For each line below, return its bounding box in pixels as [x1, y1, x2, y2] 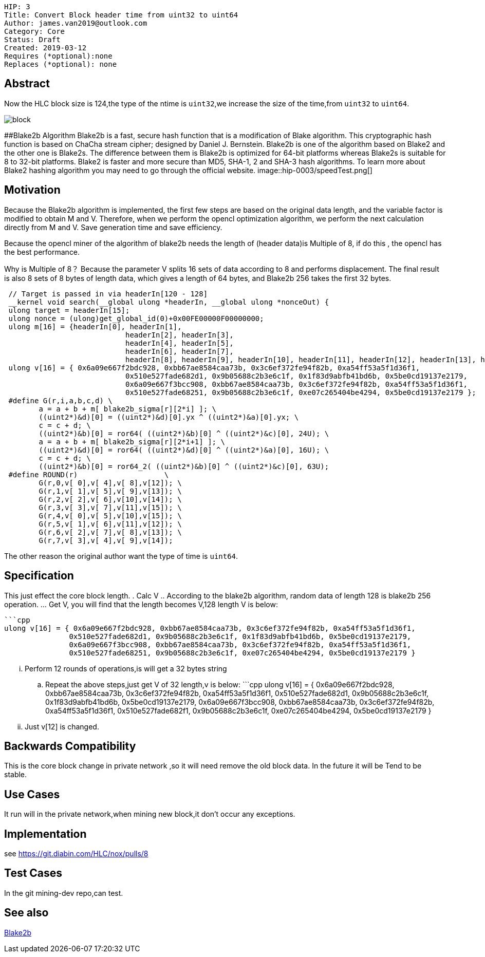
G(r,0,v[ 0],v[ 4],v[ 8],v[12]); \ [39, 478, 182, 487]
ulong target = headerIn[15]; [8, 306, 130, 314]
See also [4, 906, 49, 920]
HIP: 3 [4, 3, 30, 11]
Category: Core [4, 27, 65, 35]
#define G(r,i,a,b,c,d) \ [8, 396, 113, 405]
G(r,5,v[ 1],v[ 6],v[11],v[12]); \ [39, 519, 182, 528]
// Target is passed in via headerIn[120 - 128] [8, 289, 208, 298]
